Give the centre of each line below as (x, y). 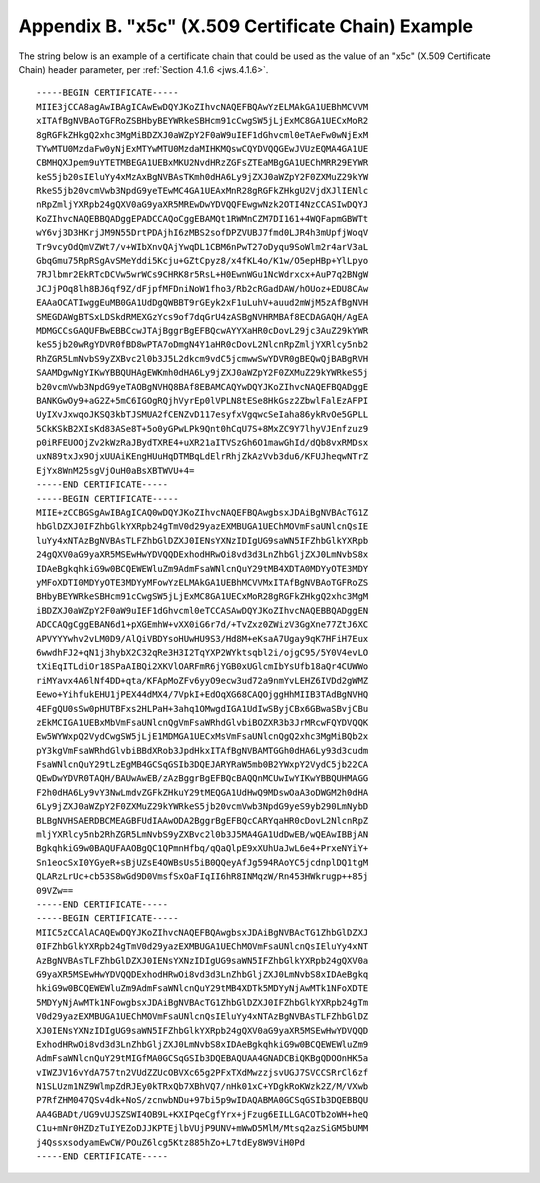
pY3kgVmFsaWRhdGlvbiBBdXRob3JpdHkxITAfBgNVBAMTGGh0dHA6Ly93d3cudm (202, 750)
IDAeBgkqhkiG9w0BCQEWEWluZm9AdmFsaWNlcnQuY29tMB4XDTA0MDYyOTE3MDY (202, 568)
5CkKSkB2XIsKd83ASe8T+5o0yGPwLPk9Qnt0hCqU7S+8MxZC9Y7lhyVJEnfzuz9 (202, 428)
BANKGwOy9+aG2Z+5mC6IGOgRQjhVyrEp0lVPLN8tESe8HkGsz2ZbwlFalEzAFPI (202, 400)
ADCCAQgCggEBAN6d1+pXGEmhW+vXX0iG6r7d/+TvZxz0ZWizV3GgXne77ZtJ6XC (202, 624)
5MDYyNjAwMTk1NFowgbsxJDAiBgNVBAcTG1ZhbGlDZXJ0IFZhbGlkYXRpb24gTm (202, 1002)
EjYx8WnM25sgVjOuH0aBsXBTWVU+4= (115, 470)
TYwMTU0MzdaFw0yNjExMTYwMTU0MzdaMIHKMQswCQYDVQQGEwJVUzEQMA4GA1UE (202, 148)
